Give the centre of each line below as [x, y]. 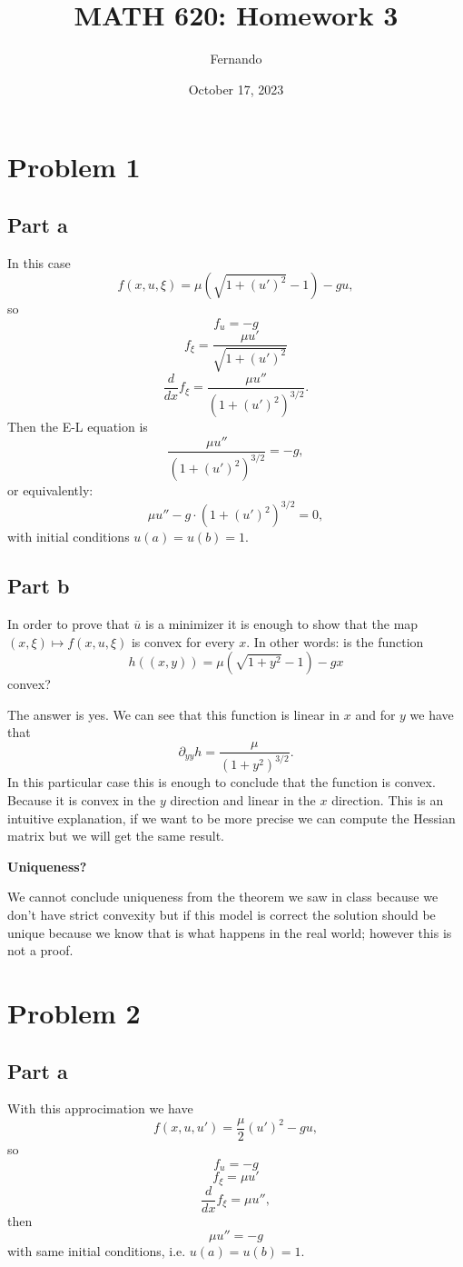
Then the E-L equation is [78, 427]
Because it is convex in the [82, 800]
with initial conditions [69, 537]
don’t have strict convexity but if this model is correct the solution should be [222, 915]
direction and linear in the [243, 800]
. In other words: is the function [335, 641]
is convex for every [183, 641]
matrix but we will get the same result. [116, 836]
